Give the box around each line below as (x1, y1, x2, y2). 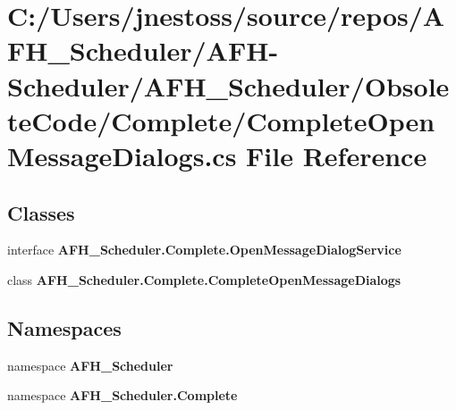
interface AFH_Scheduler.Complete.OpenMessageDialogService (7, 240, 401, 259)
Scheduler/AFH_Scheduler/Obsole (7, 67, 450, 104)
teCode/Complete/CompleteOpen (7, 102, 435, 138)
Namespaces (7, 314, 122, 341)
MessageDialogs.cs (7, 137, 237, 173)
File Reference (246, 137, 427, 173)
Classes (7, 198, 75, 226)
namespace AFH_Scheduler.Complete (7, 386, 238, 405)
